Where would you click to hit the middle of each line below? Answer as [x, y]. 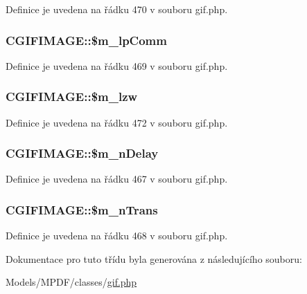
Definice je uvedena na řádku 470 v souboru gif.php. [117, 9]
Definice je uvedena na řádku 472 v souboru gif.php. [117, 122]
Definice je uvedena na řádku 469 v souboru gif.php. [117, 65]
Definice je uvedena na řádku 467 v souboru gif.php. [117, 179]
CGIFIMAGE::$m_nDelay [82, 153]
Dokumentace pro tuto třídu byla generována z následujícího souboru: [154, 258]
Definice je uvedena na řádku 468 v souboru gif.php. [117, 236]
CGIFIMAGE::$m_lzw [72, 97]
